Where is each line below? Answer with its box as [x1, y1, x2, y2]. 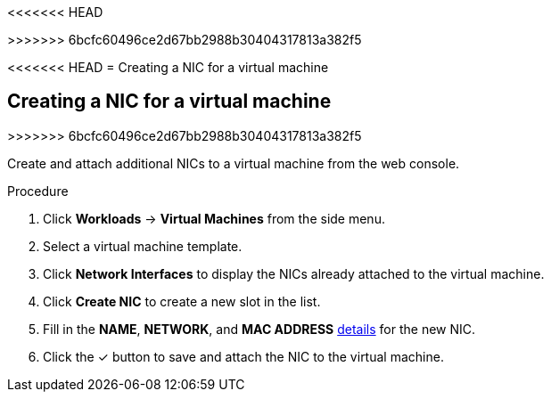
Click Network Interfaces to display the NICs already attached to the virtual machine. [43, 265, 545, 281]
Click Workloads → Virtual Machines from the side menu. [43, 210, 385, 226]
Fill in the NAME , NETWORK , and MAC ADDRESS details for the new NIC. [43, 321, 476, 337]
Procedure [7, 183, 69, 199]
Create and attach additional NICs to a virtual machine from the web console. [7, 155, 460, 171]
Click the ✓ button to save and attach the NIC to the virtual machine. [43, 348, 444, 364]
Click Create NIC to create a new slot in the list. [43, 293, 321, 309]
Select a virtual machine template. [43, 238, 243, 254]
